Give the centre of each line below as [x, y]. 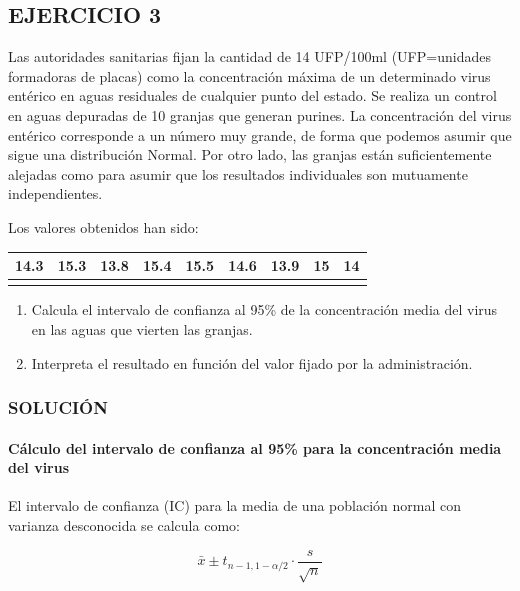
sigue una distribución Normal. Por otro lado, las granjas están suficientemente [250, 154]
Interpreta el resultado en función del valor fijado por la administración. [252, 362]
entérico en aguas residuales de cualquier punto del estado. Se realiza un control [252, 95]
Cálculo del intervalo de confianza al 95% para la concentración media [255, 447]
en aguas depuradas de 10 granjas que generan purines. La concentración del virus [260, 114]
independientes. [55, 193]
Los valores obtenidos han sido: [103, 226]
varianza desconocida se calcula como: [124, 525]
